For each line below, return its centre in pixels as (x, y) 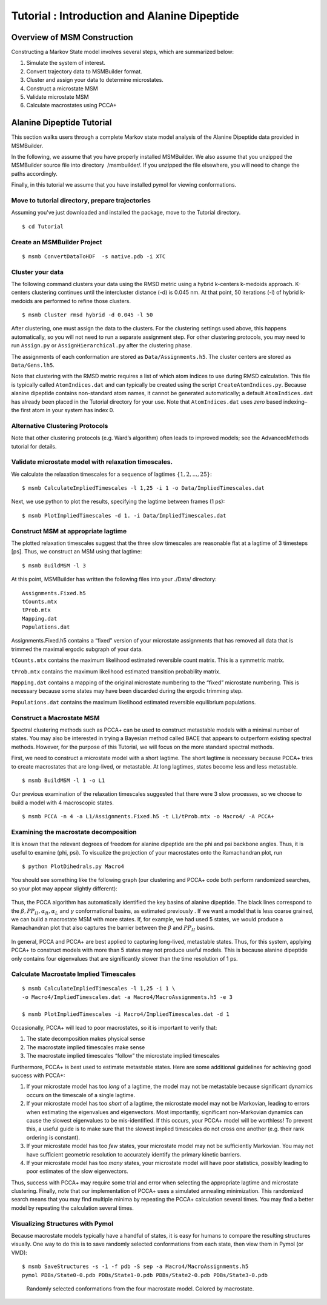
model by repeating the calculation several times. (73, 1208)
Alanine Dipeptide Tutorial (61, 123)
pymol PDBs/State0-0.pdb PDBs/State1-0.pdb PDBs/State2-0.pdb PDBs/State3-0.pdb (145, 1275)
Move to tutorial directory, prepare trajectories (81, 201)
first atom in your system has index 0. (67, 410)
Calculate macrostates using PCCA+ (72, 105)
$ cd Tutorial (43, 226)
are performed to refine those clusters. (83, 301)
